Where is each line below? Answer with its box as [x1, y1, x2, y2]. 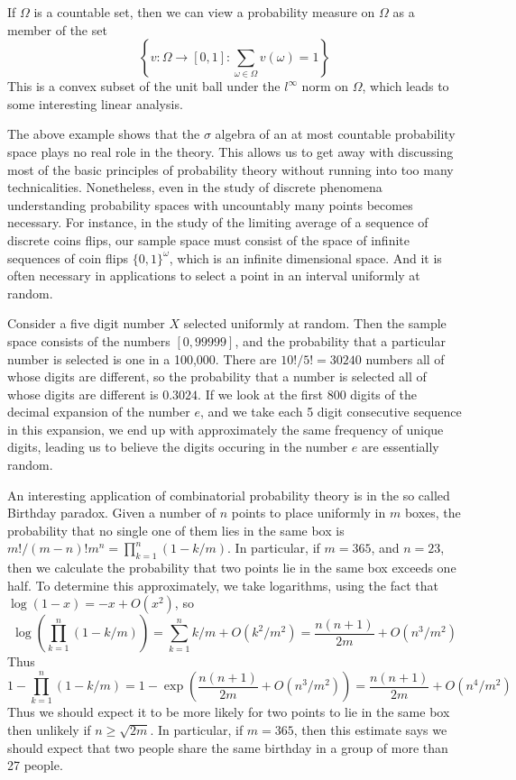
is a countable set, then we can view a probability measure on [33, 3, 375, 21]
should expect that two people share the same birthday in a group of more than [7, 738, 448, 757]
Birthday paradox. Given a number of [7, 503, 217, 522]
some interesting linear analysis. [7, 94, 183, 113]
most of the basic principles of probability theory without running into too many [7, 160, 454, 179]
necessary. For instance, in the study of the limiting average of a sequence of [7, 213, 428, 232]
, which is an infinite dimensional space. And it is [169, 248, 442, 267]
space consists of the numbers [7, 331, 170, 350]
